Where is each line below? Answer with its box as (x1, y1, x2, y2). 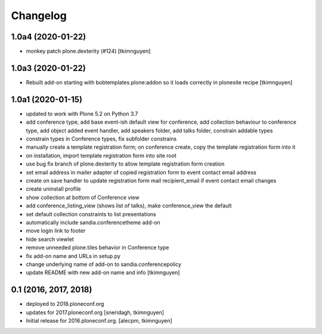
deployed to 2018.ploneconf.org (26, 301, 104, 308)
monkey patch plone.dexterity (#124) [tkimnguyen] (26, 48, 151, 55)
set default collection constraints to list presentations (26, 210, 156, 217)
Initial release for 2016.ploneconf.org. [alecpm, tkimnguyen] (26, 317, 172, 324)
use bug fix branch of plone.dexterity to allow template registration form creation (26, 160, 225, 167)
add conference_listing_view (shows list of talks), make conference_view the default (26, 202, 232, 209)
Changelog (11, 9, 67, 22)
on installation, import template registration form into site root (26, 152, 177, 159)
